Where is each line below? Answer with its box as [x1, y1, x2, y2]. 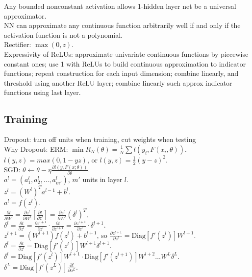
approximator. [4, 10, 47, 21]
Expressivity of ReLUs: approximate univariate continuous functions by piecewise [4, 48, 249, 59]
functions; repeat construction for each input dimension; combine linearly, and [4, 68, 239, 78]
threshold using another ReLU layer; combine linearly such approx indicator [4, 77, 232, 88]
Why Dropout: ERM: [4, 143, 68, 154]
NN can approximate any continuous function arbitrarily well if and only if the [4, 20, 241, 30]
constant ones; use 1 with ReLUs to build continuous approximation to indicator [4, 58, 246, 69]
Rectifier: [4, 39, 31, 49]
